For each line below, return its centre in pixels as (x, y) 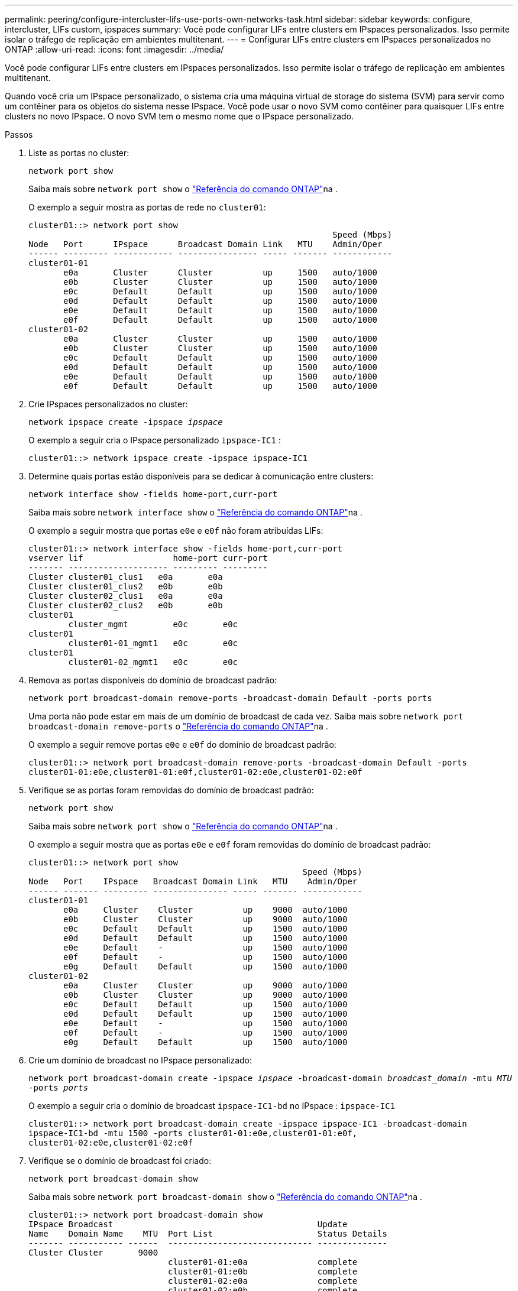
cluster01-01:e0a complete (263, 1262)
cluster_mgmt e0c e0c (153, 624)
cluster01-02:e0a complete (263, 1281)
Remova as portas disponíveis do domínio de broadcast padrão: (153, 680)
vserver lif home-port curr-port (148, 558)
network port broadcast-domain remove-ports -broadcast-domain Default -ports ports (230, 698)
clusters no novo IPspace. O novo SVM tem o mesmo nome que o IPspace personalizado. (179, 116)
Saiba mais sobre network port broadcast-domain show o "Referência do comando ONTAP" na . (225, 1197)
